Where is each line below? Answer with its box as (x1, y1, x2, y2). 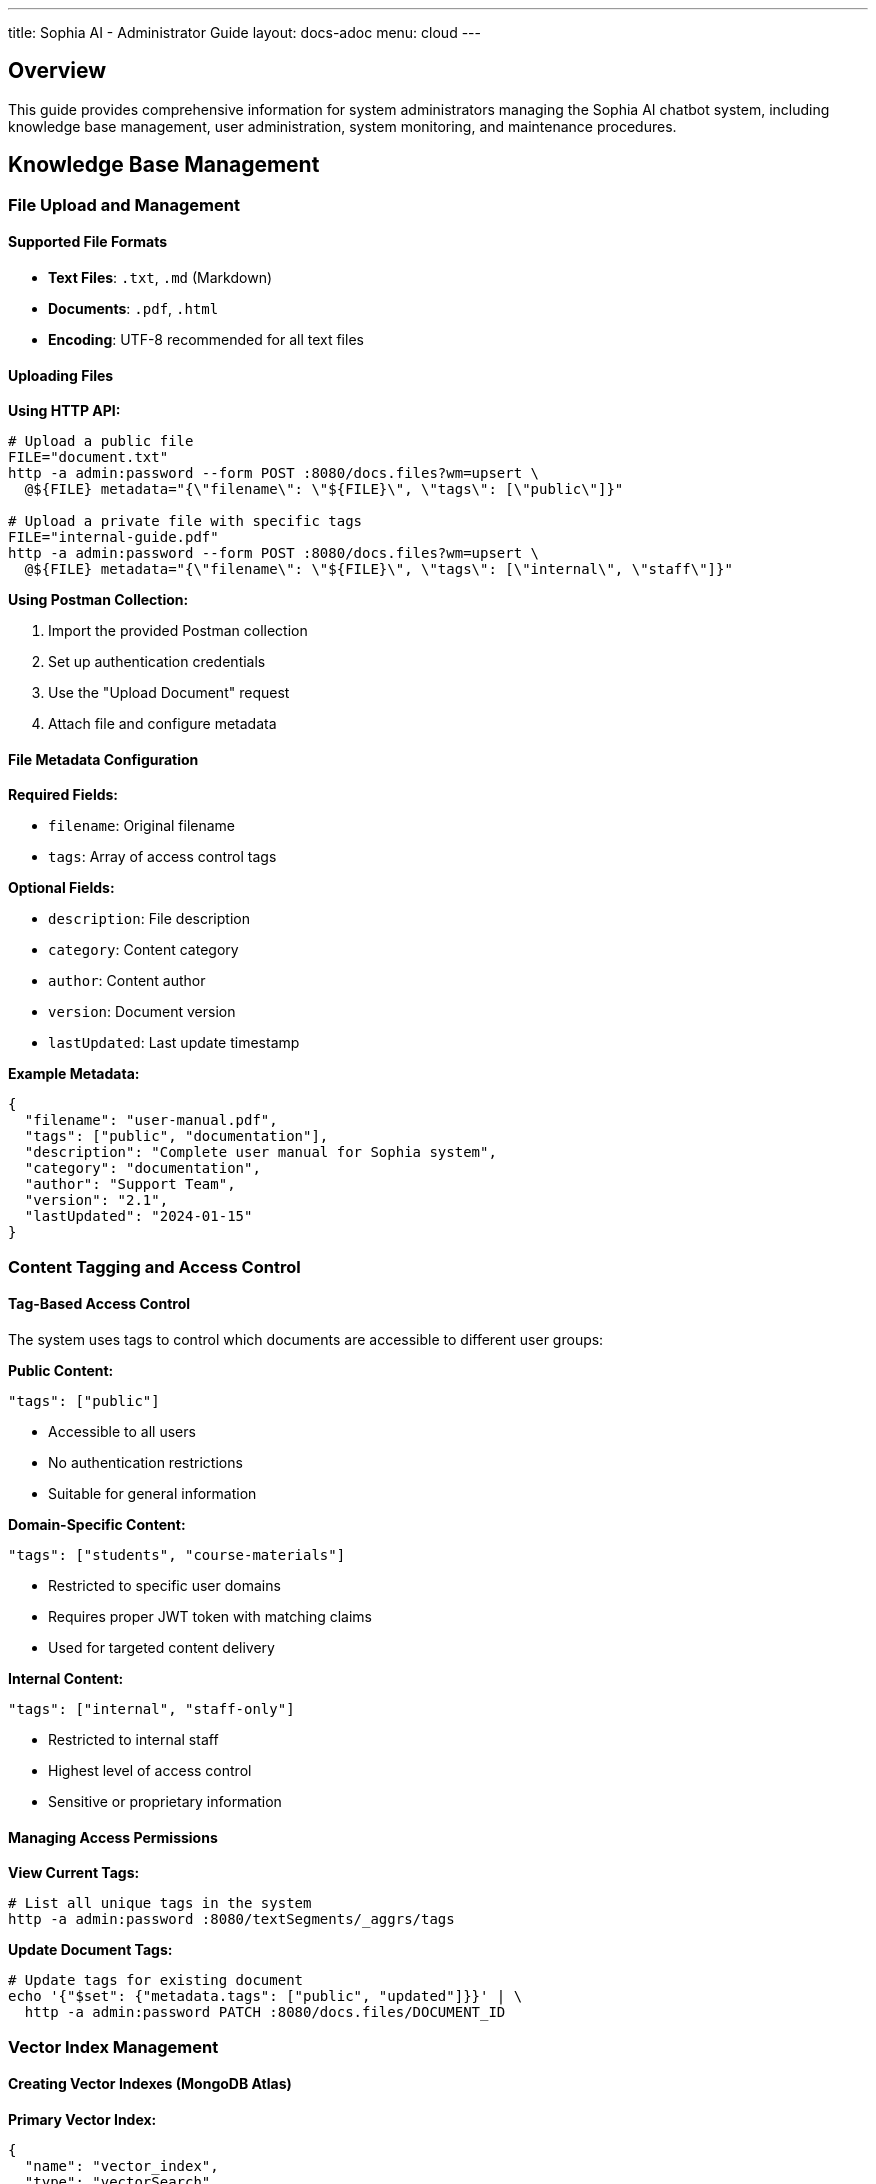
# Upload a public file (8, 433, 194, 450)
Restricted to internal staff (48, 1730, 219, 1748)
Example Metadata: (8, 1065, 140, 1083)
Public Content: (8, 1361, 114, 1379)
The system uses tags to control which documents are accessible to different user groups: (8, 1330, 604, 1348)
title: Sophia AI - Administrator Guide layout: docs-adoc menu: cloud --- (8, 24, 481, 41)
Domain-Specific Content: (8, 1515, 186, 1533)
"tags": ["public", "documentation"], (24, 1128, 329, 1145)
